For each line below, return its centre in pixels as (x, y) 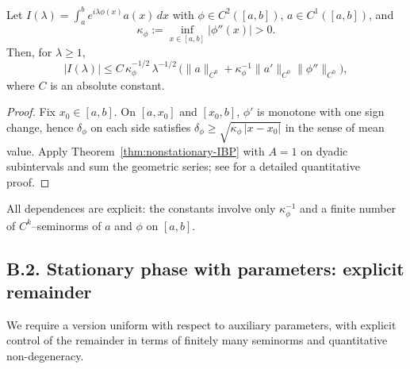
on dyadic (324, 150)
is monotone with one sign (321, 111)
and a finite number (348, 208)
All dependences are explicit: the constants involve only (141, 208)
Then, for (29, 51)
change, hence (40, 127)
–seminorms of (66, 225)
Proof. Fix (31, 111)
